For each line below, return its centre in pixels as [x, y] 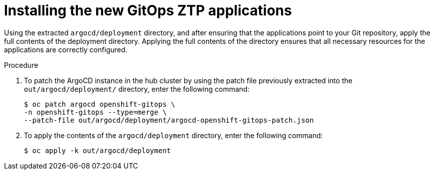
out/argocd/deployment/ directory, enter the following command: [137, 89]
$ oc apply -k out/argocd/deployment [98, 150]
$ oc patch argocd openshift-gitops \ [100, 104]
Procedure [21, 65]
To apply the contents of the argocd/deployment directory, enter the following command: [173, 135]
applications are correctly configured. [66, 49]
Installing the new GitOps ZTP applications [148, 10]
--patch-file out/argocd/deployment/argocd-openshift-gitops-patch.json [169, 120]
